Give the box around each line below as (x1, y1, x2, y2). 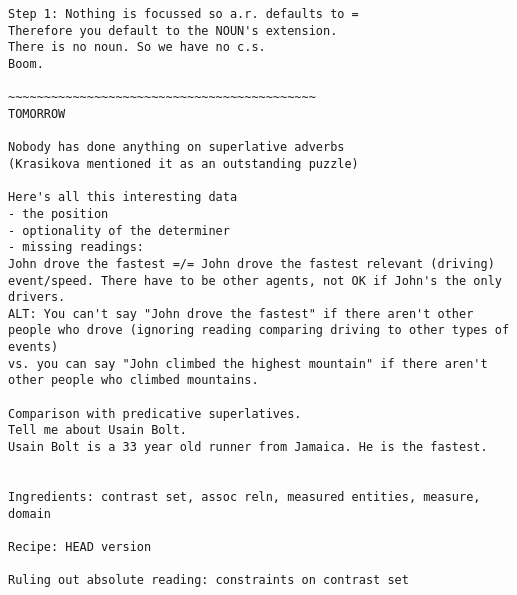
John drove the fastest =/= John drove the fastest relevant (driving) (8, 256, 495, 271)
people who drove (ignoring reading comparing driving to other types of (8, 323, 510, 338)
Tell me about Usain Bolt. (8, 423, 187, 438)
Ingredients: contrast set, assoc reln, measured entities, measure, (8, 490, 481, 505)
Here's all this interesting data (8, 190, 238, 205)
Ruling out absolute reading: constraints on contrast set (8, 573, 409, 588)
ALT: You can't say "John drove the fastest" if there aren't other (8, 306, 474, 321)
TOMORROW (8, 106, 66, 121)
